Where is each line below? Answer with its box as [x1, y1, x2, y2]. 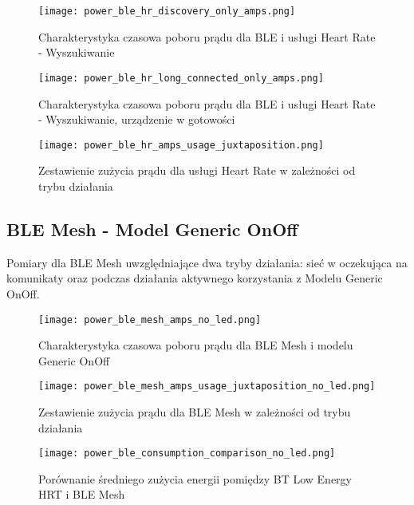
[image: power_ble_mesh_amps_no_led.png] [38, 314, 262, 325]
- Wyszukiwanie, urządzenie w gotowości [38, 111, 235, 128]
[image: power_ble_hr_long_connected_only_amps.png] [38, 72, 324, 84]
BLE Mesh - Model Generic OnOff [6, 216, 298, 241]
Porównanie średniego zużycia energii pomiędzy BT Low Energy [38, 470, 352, 487]
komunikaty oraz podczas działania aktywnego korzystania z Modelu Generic [6, 270, 383, 286]
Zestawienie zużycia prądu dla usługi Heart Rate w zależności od [38, 162, 356, 179]
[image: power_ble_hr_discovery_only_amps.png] [38, 6, 296, 17]
